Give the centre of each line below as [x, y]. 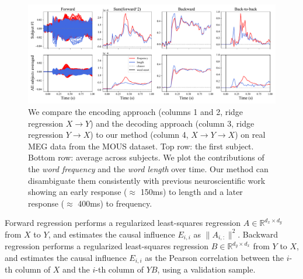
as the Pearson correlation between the [214, 257]
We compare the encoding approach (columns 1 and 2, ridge [136, 111]
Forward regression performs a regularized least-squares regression [123, 223]
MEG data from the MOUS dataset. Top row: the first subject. [141, 146]
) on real [250, 135]
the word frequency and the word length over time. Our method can [148, 168]
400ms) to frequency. [115, 203]
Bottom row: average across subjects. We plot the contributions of [146, 157]
